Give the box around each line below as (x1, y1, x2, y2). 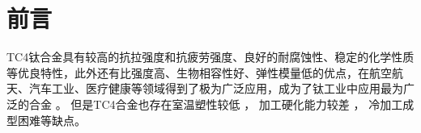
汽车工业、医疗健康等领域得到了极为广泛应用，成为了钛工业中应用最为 (28, 80, 403, 97)
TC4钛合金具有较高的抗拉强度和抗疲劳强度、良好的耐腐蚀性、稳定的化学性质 (6, 48, 415, 65)
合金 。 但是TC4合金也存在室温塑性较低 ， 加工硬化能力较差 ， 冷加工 (28, 95, 403, 112)
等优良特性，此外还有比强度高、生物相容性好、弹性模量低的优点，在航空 (6, 64, 392, 81)
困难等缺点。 (17, 111, 86, 128)
